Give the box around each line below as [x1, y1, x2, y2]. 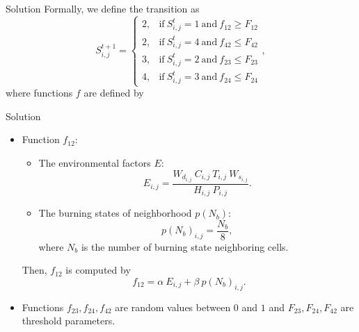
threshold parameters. [22, 313, 115, 328]
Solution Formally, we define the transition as [6, 1, 200, 15]
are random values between [115, 299, 231, 314]
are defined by [83, 85, 144, 100]
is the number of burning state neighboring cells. [81, 239, 289, 254]
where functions [6, 85, 73, 100]
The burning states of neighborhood [38, 206, 192, 220]
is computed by [65, 263, 131, 277]
